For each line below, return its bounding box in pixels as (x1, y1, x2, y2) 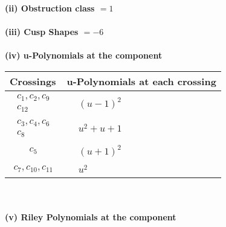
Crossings (10, 74, 56, 88)
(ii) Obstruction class (5, 2, 95, 14)
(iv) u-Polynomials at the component (5, 49, 163, 62)
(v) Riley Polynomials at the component (5, 211, 176, 223)
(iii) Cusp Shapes (5, 25, 79, 38)
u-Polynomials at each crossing (66, 74, 216, 88)
